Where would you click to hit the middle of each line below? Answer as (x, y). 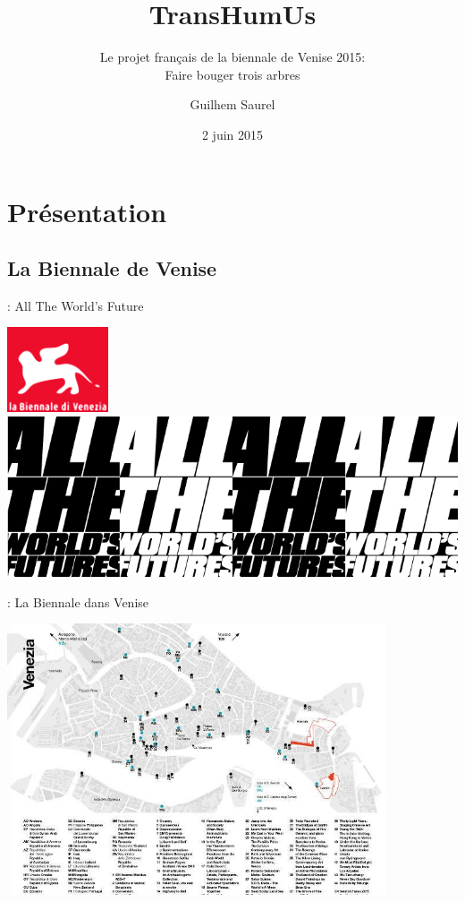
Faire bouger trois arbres (232, 74)
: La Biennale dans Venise (78, 601)
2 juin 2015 (232, 134)
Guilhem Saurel (232, 104)
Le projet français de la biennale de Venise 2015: (232, 57)
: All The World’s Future (76, 305)
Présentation (87, 211)
